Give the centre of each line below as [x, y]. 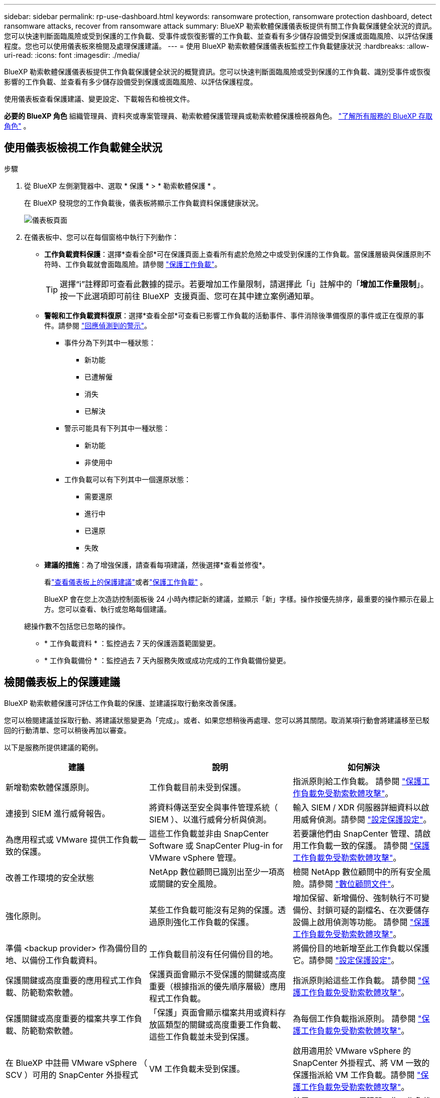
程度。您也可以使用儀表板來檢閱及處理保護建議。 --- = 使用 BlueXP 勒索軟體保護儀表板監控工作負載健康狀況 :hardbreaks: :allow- [217, 46]
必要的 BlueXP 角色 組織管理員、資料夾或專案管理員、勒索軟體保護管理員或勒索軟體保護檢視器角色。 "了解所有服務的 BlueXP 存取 [218, 116]
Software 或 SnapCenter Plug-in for [216, 845]
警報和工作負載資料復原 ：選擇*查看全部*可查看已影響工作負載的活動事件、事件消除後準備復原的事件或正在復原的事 [234, 315]
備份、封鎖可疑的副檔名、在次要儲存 [361, 910]
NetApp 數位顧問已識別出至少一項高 [217, 872]
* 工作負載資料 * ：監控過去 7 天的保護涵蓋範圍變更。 [132, 643]
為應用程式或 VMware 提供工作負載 [72, 839]
